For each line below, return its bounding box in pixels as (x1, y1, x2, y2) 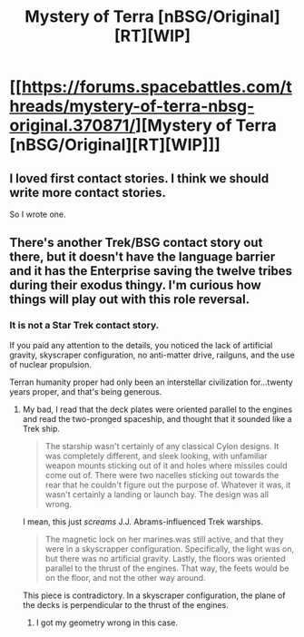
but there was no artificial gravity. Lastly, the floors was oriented (44, 553, 286, 563)
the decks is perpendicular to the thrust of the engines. (22, 599, 229, 610)
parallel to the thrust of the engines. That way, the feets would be (44, 563, 289, 573)
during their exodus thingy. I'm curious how (9, 278, 261, 293)
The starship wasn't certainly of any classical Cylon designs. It (44, 440, 279, 451)
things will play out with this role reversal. (9, 292, 250, 308)
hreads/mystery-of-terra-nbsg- (9, 96, 255, 117)
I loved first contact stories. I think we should (9, 171, 270, 186)
